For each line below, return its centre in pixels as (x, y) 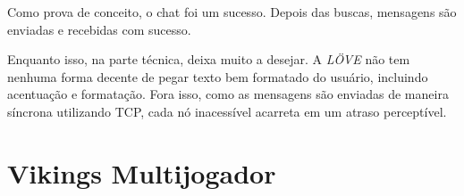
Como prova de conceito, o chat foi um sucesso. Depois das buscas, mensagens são (232, 12)
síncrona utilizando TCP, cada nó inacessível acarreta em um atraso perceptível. (227, 111)
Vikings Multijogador (142, 172)
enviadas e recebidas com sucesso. (99, 29)
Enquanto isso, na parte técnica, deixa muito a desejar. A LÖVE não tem (209, 59)
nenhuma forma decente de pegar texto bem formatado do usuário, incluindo (218, 76)
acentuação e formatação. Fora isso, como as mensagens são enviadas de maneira (228, 94)
